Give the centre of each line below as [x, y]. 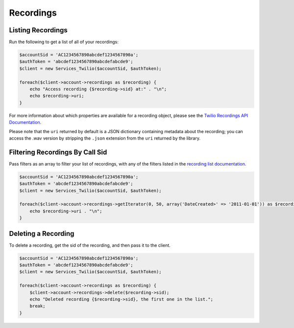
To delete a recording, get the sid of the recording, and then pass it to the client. [90, 245]
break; [37, 306]
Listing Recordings [38, 30]
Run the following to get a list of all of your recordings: [64, 42]
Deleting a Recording [42, 233]
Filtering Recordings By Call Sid [58, 152]
